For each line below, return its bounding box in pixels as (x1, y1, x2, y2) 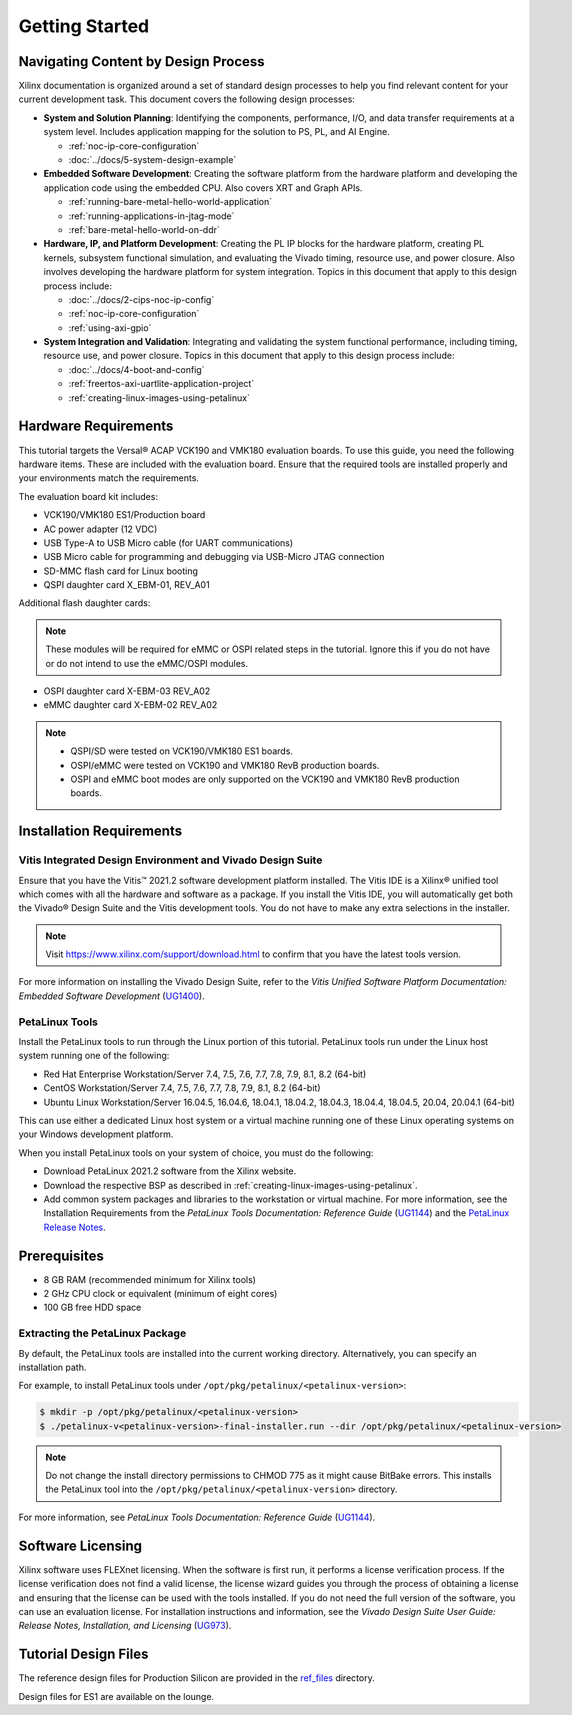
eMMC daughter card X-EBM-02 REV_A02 (43, 699, 218, 711)
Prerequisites (18, 1247, 104, 1264)
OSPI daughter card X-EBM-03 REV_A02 (43, 685, 211, 697)
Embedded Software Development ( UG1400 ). (18, 990, 205, 1002)
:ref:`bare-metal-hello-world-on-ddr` (68, 223, 220, 235)
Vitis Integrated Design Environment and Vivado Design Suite (18, 853, 323, 867)
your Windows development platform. (18, 1128, 174, 1140)
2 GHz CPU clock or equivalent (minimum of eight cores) (43, 1288, 278, 1299)
